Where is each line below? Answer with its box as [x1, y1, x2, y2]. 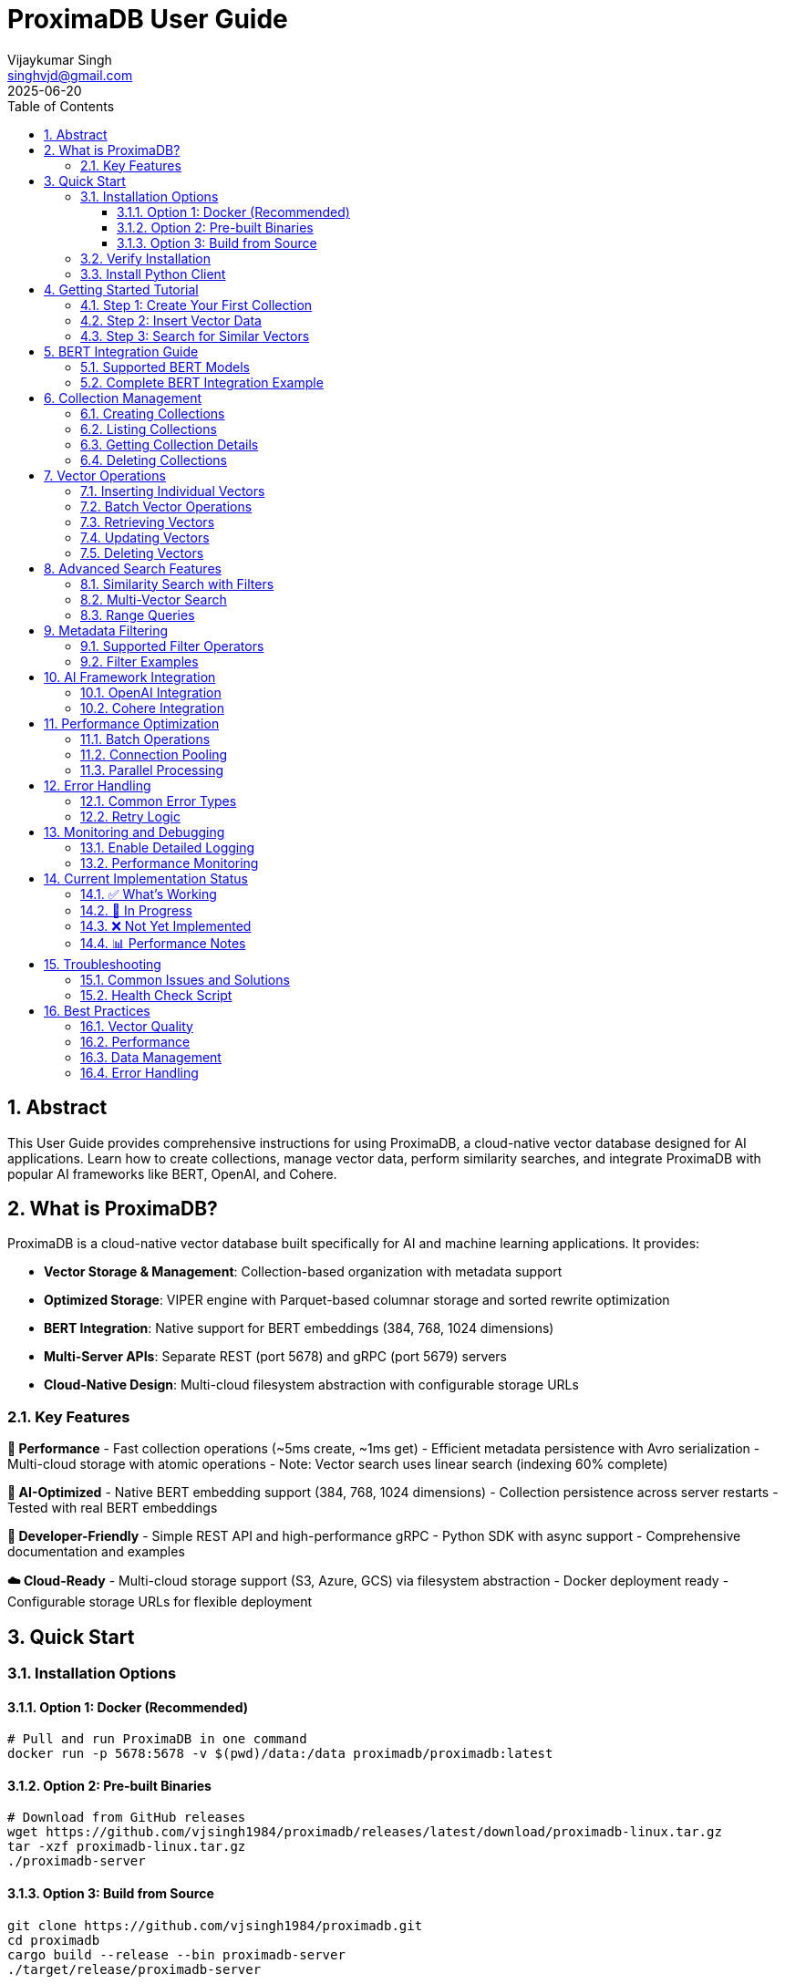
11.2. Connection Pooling [80, 746, 228, 762]
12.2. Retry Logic [80, 808, 181, 824]
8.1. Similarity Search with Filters [80, 575, 274, 592]
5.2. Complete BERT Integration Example [80, 374, 324, 390]
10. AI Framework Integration [44, 668, 216, 685]
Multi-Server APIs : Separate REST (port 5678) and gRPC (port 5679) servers [44, 1348, 508, 1365]
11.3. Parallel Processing [80, 761, 224, 778]
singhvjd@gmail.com [7, 67, 133, 83]
